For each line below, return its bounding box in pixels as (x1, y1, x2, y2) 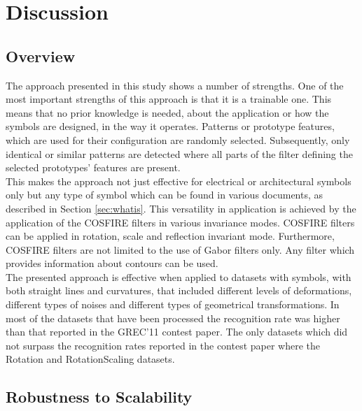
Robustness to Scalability (6, 386, 193, 408)
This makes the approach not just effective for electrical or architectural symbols (6, 173, 351, 188)
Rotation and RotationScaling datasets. (6, 352, 175, 366)
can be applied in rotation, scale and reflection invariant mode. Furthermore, (6, 229, 335, 243)
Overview (6, 45, 76, 66)
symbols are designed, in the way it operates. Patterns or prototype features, (6, 119, 335, 134)
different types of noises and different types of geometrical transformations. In (6, 297, 340, 312)
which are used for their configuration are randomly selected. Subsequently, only (6, 132, 350, 147)
